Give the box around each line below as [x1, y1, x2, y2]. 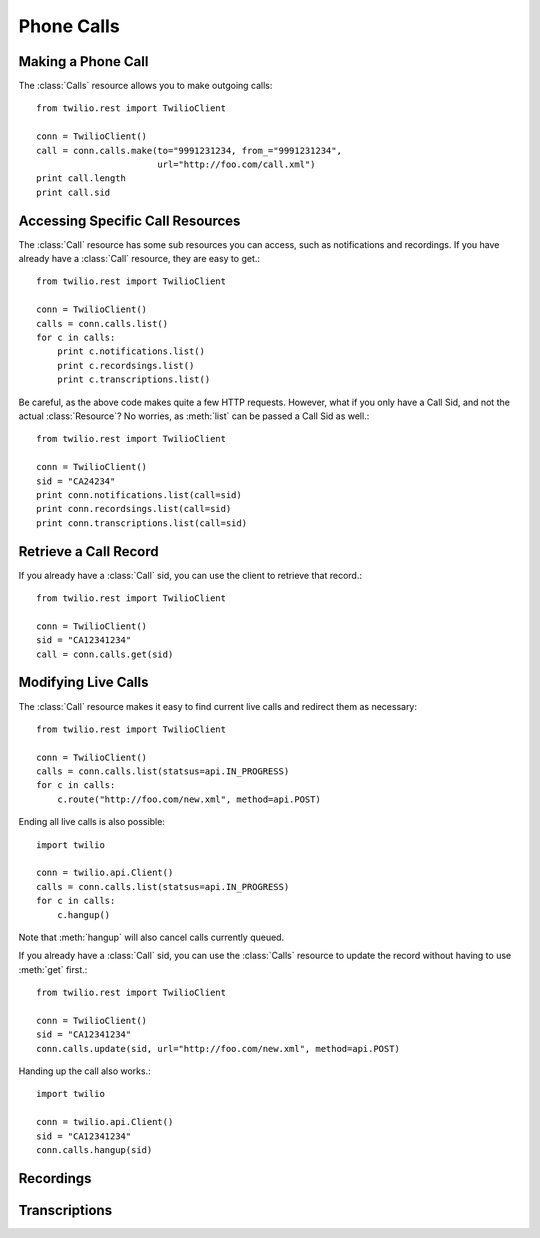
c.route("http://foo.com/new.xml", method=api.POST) [56, 793, 322, 805]
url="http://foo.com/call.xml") [156, 159, 316, 170]
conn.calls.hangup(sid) [36, 1145, 153, 1156]
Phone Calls [18, 15, 120, 37]
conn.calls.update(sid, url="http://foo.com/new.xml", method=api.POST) [36, 1043, 400, 1054]
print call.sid [36, 186, 111, 198]
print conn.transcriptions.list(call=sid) [36, 517, 248, 529]
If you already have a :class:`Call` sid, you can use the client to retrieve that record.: [18, 569, 362, 581]
